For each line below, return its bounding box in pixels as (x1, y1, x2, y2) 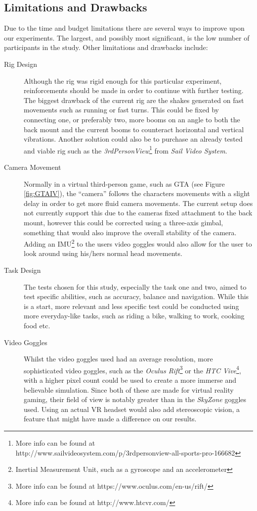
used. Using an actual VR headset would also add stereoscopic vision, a (24, 404, 240, 414)
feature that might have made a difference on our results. (24, 413, 197, 424)
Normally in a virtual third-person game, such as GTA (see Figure (24, 178, 225, 189)
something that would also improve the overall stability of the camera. (24, 227, 237, 237)
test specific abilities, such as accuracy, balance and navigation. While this (24, 291, 249, 302)
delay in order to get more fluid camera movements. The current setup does (24, 198, 253, 208)
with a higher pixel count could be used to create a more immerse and (24, 374, 236, 385)
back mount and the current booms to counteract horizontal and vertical (24, 124, 244, 134)
